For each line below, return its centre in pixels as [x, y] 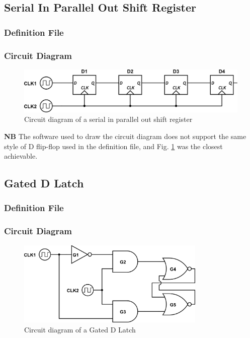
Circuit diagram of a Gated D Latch [80, 329]
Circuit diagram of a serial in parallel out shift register [108, 119]
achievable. [21, 156]
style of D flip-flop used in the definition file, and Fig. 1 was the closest [113, 146]
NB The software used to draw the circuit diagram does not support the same [125, 136]
